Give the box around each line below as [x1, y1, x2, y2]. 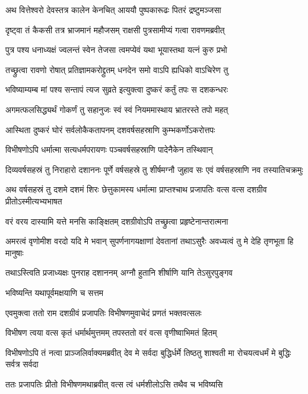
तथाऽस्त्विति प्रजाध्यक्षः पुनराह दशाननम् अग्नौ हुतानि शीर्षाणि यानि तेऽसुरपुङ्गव [5, 266, 233, 279]
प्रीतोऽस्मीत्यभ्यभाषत [5, 194, 62, 207]
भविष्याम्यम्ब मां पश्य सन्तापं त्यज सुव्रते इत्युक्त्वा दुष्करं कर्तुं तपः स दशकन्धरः [5, 83, 228, 96]
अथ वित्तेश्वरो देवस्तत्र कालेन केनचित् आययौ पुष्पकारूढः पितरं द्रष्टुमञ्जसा [5, 4, 221, 15]
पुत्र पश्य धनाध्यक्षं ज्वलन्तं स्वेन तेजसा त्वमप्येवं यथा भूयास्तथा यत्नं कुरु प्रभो [5, 43, 227, 56]
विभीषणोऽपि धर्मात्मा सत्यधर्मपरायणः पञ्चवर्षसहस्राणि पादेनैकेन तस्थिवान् [5, 143, 213, 156]
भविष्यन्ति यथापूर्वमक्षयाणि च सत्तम [5, 286, 104, 298]
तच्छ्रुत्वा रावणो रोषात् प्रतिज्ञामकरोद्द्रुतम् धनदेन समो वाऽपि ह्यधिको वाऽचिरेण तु [5, 63, 228, 75]
